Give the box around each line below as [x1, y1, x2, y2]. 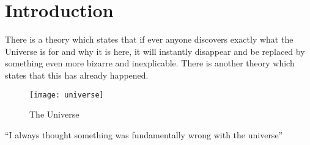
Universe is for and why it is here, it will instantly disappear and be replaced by [5, 44, 305, 57]
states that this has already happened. [5, 68, 149, 81]
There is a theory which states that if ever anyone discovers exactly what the [5, 33, 293, 46]
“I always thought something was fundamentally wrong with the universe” [5, 128, 283, 141]
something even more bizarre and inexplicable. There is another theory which [5, 57, 295, 69]
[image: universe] [29, 90, 104, 99]
